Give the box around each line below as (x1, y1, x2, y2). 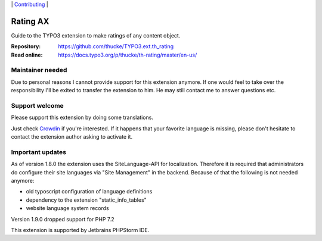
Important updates (11, 148, 67, 156)
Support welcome (11, 101, 64, 109)
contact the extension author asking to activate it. (11, 133, 133, 140)
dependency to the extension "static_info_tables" (26, 196, 147, 204)
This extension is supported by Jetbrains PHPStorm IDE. (11, 227, 150, 234)
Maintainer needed (11, 66, 67, 74)
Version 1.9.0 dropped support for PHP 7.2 (11, 215, 114, 223)
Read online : (11, 51, 43, 58)
